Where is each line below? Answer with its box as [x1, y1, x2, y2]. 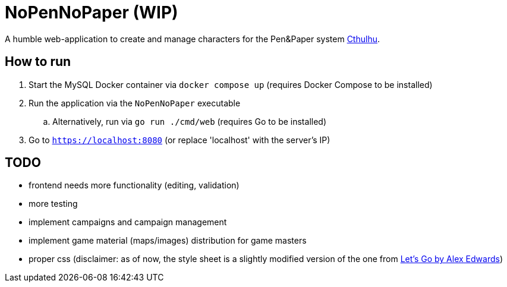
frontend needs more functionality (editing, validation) [29, 180, 240, 191]
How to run [5, 54, 71, 70]
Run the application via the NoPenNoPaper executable [29, 97, 241, 108]
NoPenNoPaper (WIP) [5, 2, 178, 23]
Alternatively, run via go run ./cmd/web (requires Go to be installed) [52, 116, 326, 127]
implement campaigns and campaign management [29, 217, 227, 228]
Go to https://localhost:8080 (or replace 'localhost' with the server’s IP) [29, 134, 330, 145]
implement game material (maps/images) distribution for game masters [29, 235, 307, 246]
